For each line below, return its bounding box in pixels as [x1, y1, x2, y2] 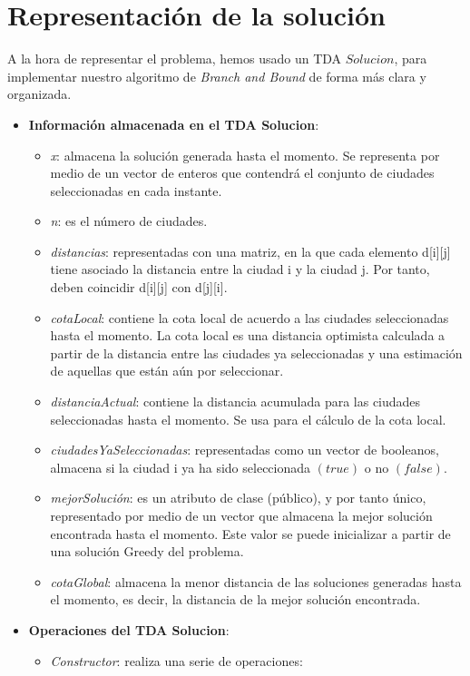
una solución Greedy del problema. [50, 542, 244, 561]
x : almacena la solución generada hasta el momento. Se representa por [50, 145, 440, 164]
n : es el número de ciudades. [50, 211, 208, 230]
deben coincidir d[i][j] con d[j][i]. [50, 278, 228, 297]
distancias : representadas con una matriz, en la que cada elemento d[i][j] [50, 241, 451, 260]
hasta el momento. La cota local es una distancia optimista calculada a [50, 326, 446, 345]
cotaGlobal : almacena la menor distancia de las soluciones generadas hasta [50, 572, 462, 591]
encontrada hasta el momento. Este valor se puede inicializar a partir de [50, 524, 451, 543]
